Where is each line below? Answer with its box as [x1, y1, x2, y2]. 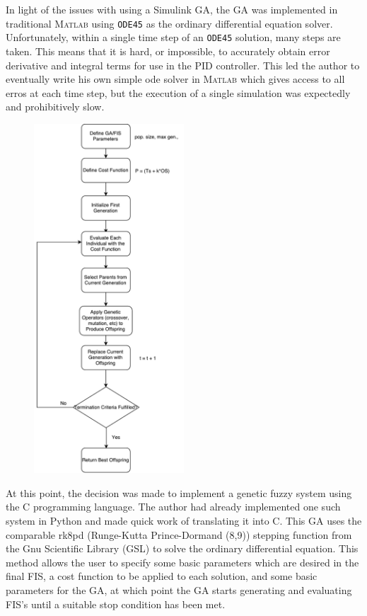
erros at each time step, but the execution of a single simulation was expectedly [6, 85, 351, 100]
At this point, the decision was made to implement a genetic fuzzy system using [6, 485, 352, 500]
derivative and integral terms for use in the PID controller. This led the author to [6, 57, 360, 72]
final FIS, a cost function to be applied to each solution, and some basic [6, 569, 318, 583]
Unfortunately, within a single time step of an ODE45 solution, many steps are [6, 30, 341, 45]
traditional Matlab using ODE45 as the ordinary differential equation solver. [6, 16, 333, 30]
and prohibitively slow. [6, 99, 105, 114]
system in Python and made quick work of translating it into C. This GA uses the [6, 513, 362, 528]
